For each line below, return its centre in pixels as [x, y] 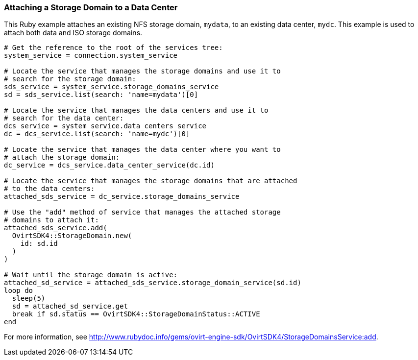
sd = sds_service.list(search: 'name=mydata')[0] [101, 95]
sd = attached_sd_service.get [70, 306]
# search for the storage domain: [70, 79]
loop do [19, 291]
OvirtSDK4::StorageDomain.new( [72, 236]
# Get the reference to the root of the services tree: [113, 48]
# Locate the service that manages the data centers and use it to [136, 110]
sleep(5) [29, 299]
